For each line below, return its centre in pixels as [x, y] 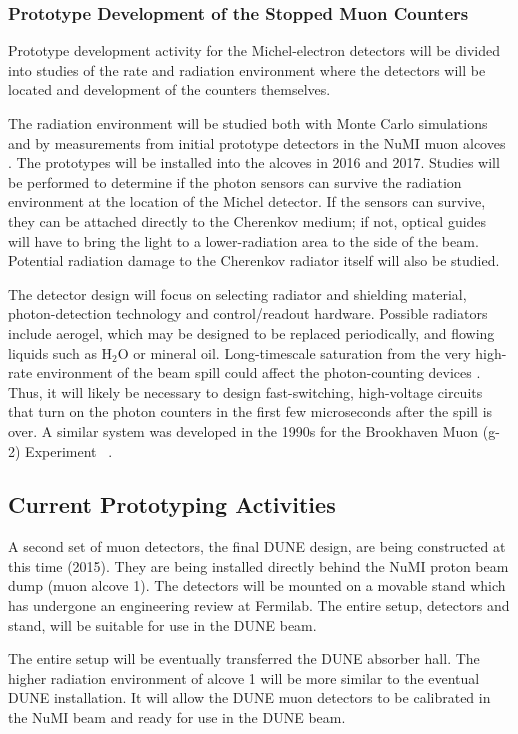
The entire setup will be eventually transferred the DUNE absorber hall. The [244, 658]
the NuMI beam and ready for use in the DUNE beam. [177, 717]
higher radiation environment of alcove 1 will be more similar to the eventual [244, 677]
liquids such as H [60, 352]
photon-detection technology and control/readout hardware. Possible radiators [248, 313]
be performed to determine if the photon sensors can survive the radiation [235, 181]
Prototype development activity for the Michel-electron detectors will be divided [254, 50]
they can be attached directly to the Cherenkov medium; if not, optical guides [247, 220]
